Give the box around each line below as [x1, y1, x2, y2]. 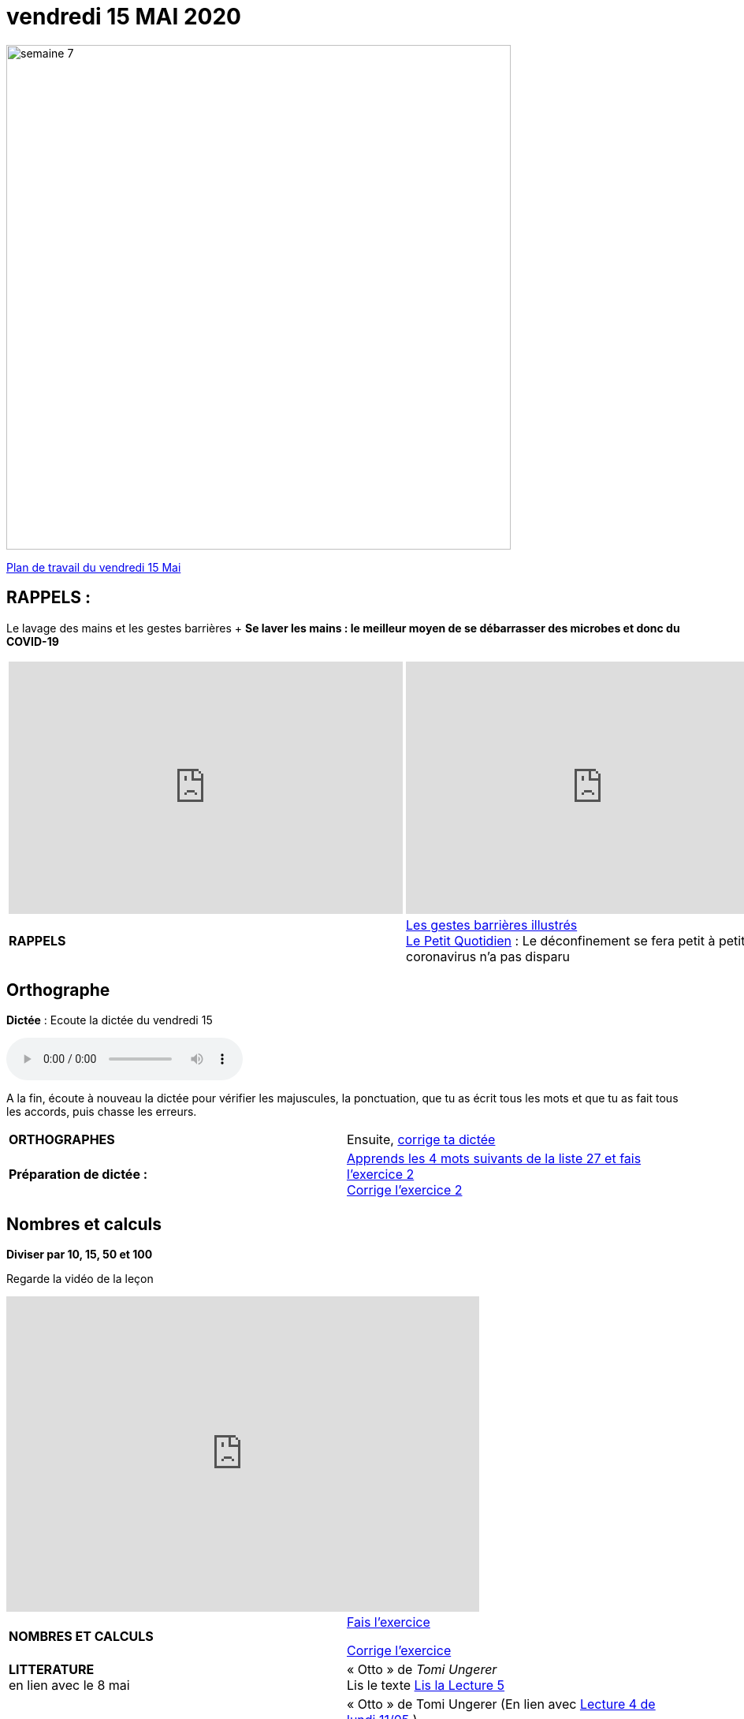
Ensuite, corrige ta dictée [347, 1132, 496, 1148]
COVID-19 [6, 634, 59, 648]
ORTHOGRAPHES [9, 1132, 115, 1148]
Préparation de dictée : [9, 1166, 148, 1183]
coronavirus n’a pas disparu [406, 948, 570, 964]
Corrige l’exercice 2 [347, 1182, 463, 1199]
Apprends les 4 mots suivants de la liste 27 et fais [347, 1150, 642, 1167]
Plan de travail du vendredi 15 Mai [6, 560, 181, 574]
